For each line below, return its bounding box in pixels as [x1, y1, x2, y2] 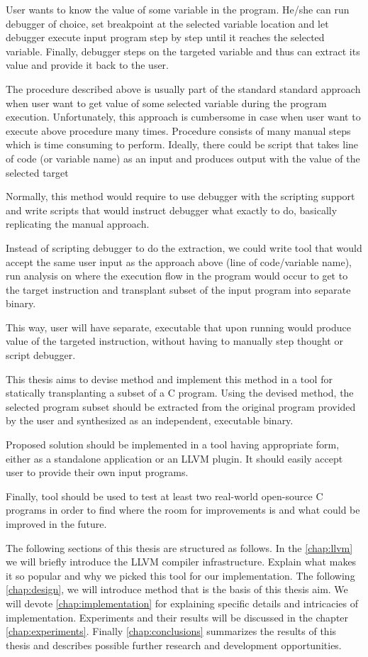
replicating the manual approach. [6, 216, 150, 231]
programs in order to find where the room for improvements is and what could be [6, 502, 360, 517]
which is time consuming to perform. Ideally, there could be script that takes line [6, 137, 359, 152]
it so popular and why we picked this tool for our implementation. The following [6, 568, 355, 583]
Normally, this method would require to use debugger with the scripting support [6, 189, 355, 204]
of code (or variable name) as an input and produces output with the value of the [6, 150, 360, 165]
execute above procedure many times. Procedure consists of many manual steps [6, 123, 351, 138]
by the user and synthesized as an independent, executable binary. [6, 413, 294, 428]
